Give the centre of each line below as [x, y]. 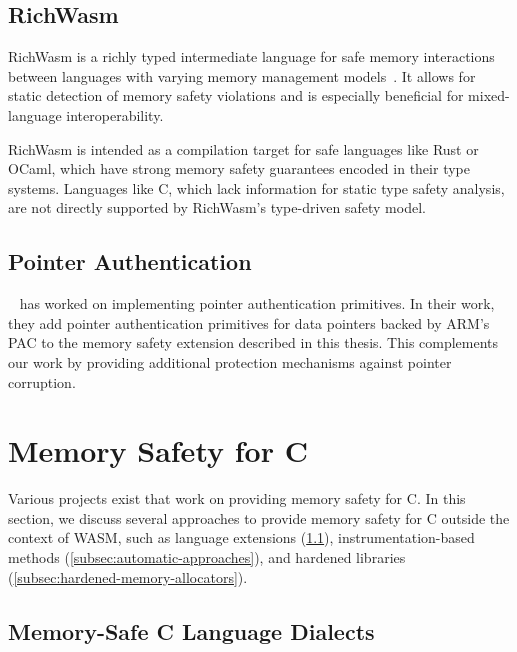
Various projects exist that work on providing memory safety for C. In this [237, 498]
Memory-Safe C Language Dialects [191, 630]
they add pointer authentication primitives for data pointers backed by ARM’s [249, 322]
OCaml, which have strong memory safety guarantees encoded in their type [239, 168]
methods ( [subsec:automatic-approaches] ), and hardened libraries [207, 557]
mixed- [489, 95]
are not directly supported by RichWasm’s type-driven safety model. [217, 207]
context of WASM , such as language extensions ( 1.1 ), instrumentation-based [241, 537]
